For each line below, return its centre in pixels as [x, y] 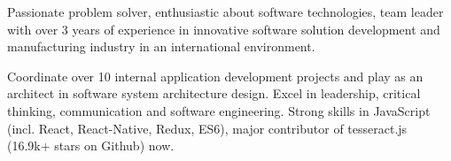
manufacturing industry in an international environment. [161, 46]
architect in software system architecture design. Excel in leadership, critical [214, 93]
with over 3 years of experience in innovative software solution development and [224, 29]
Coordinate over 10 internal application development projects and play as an [215, 76]
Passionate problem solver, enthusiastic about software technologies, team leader [225, 11]
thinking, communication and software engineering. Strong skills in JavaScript [219, 110]
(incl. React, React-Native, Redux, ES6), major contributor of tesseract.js [207, 128]
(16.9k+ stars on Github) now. [91, 146]
